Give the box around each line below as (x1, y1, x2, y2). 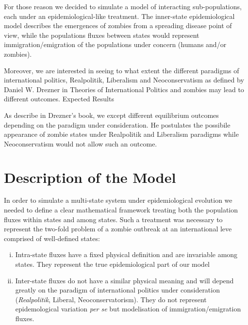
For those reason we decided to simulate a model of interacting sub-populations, (4, 1, 242, 11)
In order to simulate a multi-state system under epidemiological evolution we (4, 195, 232, 205)
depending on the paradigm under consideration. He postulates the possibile (4, 119, 231, 130)
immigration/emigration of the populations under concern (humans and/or (4, 39, 227, 49)
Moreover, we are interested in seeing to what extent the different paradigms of (4, 65, 239, 75)
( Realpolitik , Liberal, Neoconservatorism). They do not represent (15, 294, 207, 304)
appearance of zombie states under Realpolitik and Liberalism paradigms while (4, 129, 239, 139)
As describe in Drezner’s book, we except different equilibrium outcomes (4, 110, 219, 120)
